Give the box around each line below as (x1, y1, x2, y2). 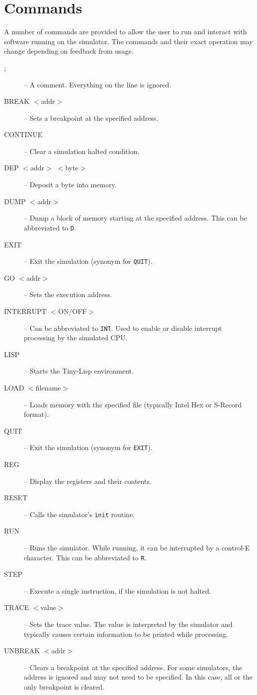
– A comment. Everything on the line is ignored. (24, 79, 171, 89)
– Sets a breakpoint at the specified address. (24, 112, 159, 123)
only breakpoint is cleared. (24, 682, 104, 692)
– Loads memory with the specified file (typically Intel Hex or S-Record (24, 399, 242, 409)
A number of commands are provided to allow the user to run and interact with (4, 26, 247, 37)
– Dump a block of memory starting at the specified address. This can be (24, 213, 247, 223)
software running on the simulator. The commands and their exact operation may (4, 36, 253, 46)
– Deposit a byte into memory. (24, 179, 117, 190)
